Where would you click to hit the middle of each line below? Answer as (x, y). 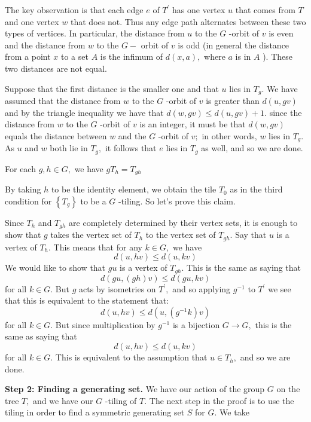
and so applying (202, 288)
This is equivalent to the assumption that (131, 357)
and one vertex (32, 21)
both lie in (69, 148)
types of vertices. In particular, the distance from (95, 33)
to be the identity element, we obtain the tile (134, 189)
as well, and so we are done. (252, 148)
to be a (93, 201)
